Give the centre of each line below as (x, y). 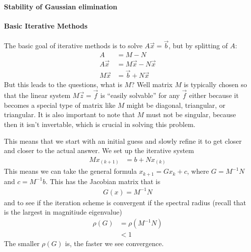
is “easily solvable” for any (140, 95)
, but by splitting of (198, 46)
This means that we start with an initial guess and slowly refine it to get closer (123, 141)
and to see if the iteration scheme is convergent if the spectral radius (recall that (125, 202)
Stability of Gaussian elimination (61, 6)
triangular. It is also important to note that (70, 114)
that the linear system (37, 95)
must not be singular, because (191, 114)
